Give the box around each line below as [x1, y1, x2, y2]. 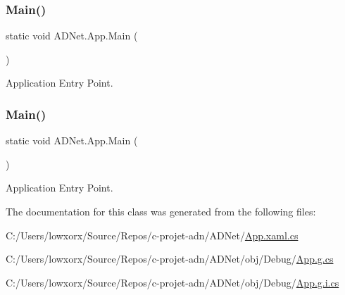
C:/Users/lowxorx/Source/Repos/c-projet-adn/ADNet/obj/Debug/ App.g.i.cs [6, 275, 339, 289]
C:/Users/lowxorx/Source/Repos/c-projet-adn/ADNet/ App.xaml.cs [6, 227, 299, 242]
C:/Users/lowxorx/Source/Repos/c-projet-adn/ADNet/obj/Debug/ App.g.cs [6, 251, 334, 266]
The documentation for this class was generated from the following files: [6, 204, 316, 218]
